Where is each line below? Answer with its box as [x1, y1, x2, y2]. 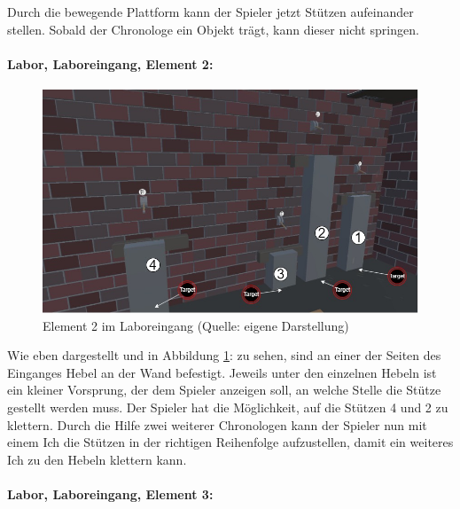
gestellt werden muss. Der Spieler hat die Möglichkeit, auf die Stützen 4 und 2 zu [7, 398, 448, 417]
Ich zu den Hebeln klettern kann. [7, 450, 187, 468]
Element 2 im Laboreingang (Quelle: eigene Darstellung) [43, 316, 349, 334]
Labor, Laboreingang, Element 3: [7, 485, 214, 504]
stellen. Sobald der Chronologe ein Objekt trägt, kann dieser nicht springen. [7, 20, 419, 38]
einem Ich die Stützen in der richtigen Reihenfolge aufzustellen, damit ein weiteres [7, 433, 454, 451]
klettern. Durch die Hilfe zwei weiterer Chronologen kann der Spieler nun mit [7, 415, 427, 434]
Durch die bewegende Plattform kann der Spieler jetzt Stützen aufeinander [7, 3, 414, 20]
